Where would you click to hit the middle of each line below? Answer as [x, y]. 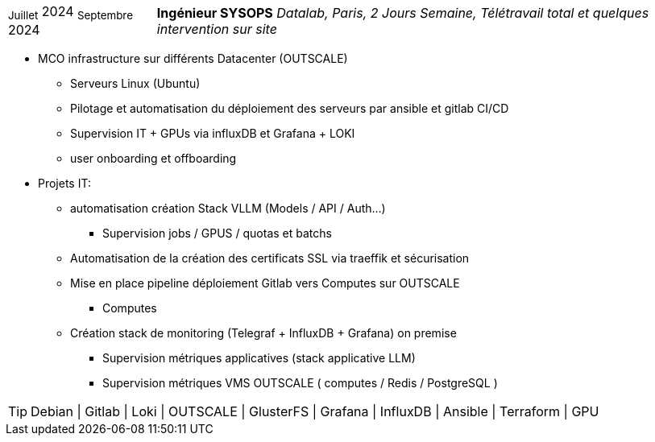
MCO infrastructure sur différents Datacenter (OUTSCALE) [193, 59]
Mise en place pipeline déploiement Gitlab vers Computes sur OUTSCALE [265, 283]
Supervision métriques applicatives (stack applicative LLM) [259, 358]
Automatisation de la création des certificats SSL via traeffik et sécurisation [270, 258]
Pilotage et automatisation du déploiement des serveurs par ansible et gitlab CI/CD [290, 109]
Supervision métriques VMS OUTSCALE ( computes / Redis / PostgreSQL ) [300, 383]
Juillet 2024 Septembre [70, 13]
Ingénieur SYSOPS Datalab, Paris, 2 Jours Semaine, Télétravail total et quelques [403, 12]
